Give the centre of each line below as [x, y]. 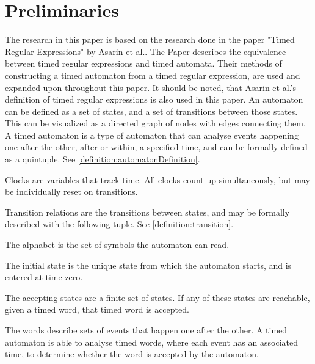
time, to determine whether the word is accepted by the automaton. [132, 354]
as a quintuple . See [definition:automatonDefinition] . [103, 159]
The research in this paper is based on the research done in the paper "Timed [150, 39]
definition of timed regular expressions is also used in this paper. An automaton [154, 99]
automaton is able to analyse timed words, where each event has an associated [151, 342]
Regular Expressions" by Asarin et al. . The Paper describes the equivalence [146, 51]
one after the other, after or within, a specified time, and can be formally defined [156, 147]
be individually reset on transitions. [71, 191]
